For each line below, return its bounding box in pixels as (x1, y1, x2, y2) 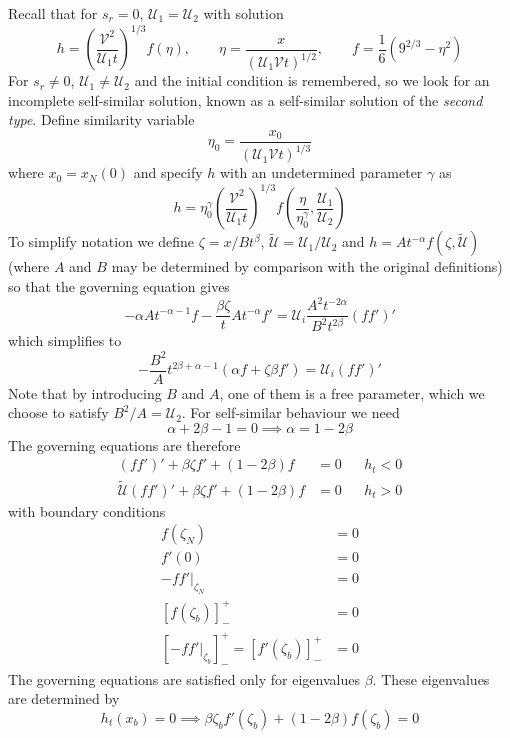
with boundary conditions (8, 500, 166, 521)
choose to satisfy (8, 402, 109, 423)
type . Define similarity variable (8, 109, 195, 130)
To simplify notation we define (8, 231, 194, 252)
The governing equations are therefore (8, 434, 241, 455)
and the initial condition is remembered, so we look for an (134, 70, 490, 91)
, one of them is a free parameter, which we (219, 382, 485, 403)
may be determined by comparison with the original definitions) (111, 256, 503, 277)
